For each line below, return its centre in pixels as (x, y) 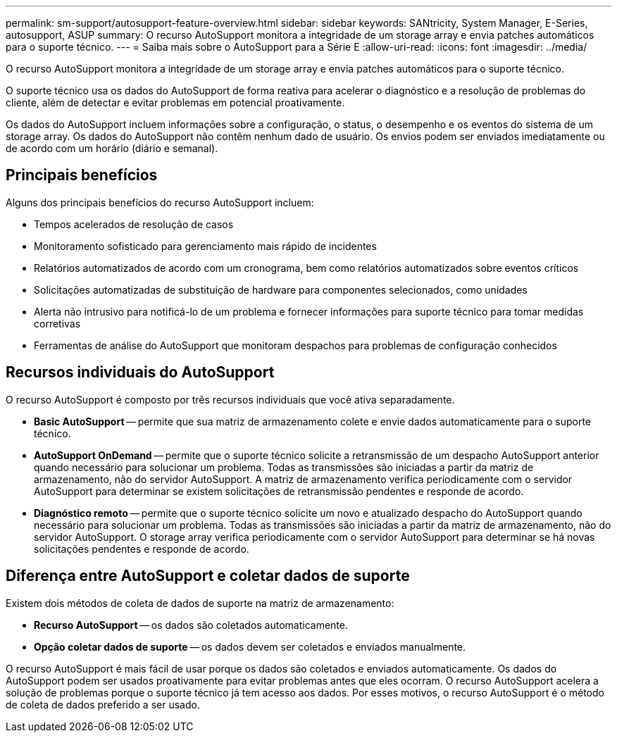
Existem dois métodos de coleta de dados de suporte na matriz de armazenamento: (200, 603)
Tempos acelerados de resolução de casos (134, 224)
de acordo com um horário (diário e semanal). (112, 148)
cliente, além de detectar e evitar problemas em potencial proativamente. (175, 102)
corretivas (57, 323)
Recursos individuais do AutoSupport (140, 373)
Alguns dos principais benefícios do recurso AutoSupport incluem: (160, 202)
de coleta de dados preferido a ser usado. (103, 704)
